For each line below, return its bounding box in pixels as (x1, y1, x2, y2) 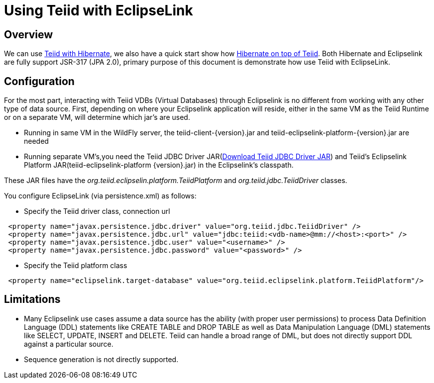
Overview (4, 28, 53, 41)
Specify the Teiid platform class (24, 261, 127, 270)
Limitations (4, 293, 61, 306)
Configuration (4, 75, 75, 88)
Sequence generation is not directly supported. (24, 355, 179, 364)
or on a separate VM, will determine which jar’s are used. (4, 113, 190, 122)
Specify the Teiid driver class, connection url (24, 207, 170, 216)
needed (24, 137, 49, 146)
